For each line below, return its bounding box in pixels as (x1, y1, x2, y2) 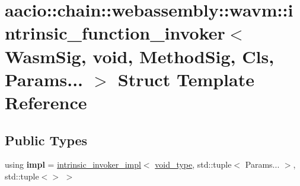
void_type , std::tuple (155, 158, 232, 171)
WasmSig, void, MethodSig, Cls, (5, 44, 275, 68)
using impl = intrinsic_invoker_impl (5, 158, 141, 171)
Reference (5, 90, 87, 114)
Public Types (5, 130, 88, 149)
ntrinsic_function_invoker (5, 21, 225, 45)
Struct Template (117, 67, 254, 91)
